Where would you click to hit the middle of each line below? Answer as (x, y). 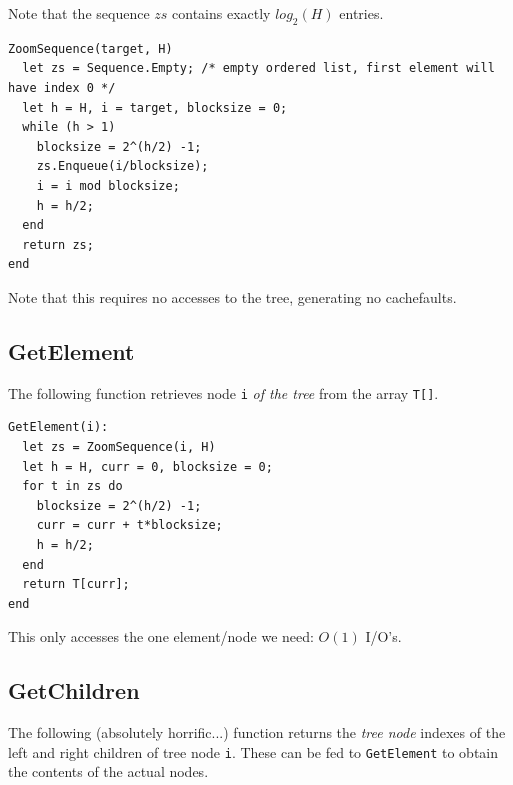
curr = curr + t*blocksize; (129, 525)
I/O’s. (383, 636)
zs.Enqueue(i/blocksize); (122, 166)
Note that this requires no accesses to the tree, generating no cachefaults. (232, 296)
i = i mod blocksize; (108, 185)
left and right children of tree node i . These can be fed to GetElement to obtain (253, 751)
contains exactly (221, 13)
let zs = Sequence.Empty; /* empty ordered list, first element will (258, 68)
